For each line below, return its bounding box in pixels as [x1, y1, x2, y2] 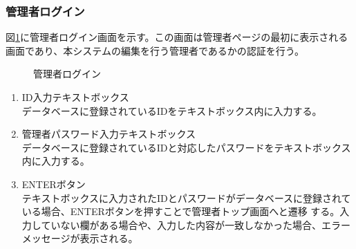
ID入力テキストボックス [21, 90, 129, 104]
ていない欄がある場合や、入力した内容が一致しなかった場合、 [41, 217, 321, 232]
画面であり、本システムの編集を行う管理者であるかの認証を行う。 [6, 43, 304, 57]
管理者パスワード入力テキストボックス [21, 127, 196, 141]
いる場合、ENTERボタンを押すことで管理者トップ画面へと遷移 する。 [21, 204, 340, 219]
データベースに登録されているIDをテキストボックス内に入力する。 [21, 103, 322, 118]
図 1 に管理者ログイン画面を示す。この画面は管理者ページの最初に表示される [6, 30, 348, 44]
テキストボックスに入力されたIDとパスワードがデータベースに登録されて [21, 190, 351, 205]
